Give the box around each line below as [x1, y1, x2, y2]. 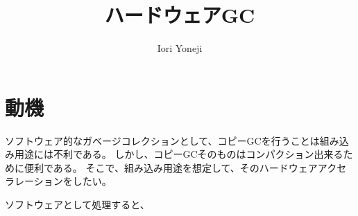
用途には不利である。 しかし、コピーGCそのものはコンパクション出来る [14, 147, 343, 161]
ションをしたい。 [33, 174, 112, 188]
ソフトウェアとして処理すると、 [5, 197, 150, 212]
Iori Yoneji [157, 41, 203, 55]
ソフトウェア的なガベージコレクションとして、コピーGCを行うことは [5, 133, 320, 147]
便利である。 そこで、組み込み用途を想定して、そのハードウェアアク [24, 160, 337, 174]
